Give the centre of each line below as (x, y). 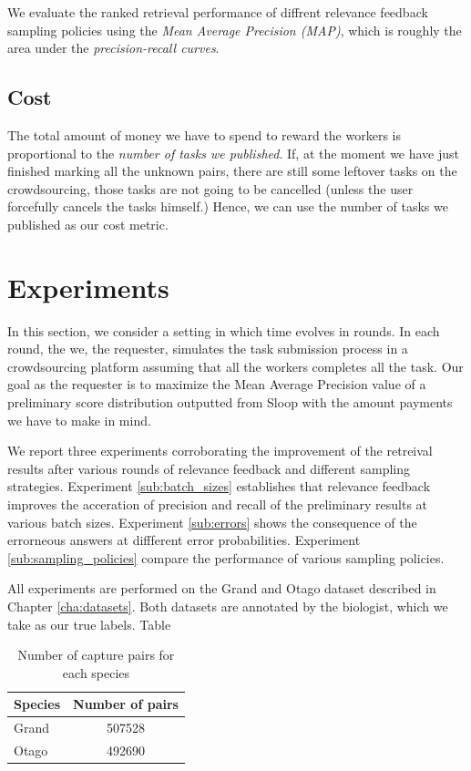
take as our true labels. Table (89, 624)
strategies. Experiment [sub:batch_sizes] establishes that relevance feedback (219, 486)
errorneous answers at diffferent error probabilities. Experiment (184, 540)
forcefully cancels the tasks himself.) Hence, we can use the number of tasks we (228, 206)
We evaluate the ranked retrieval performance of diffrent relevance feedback (218, 12)
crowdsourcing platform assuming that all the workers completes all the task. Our (235, 366)
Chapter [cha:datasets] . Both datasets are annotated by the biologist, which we (228, 606)
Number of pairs (126, 704)
